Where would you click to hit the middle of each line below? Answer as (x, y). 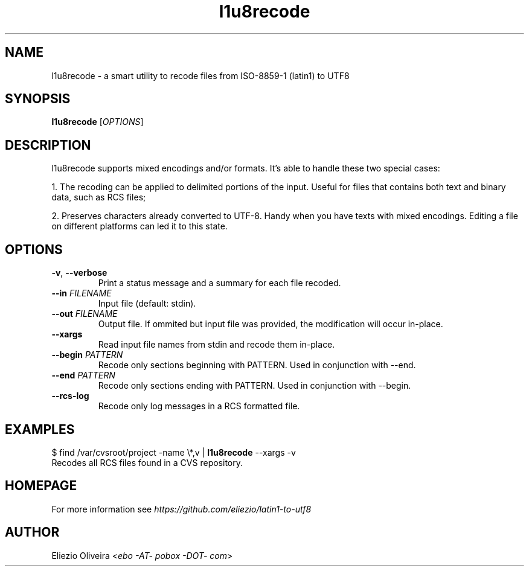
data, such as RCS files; (99, 197)
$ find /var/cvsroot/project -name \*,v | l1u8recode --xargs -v (174, 452)
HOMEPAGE (41, 486)
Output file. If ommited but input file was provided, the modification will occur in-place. (271, 324)
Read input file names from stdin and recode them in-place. (216, 345)
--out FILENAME (85, 314)
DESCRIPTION (48, 145)
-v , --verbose (79, 273)
